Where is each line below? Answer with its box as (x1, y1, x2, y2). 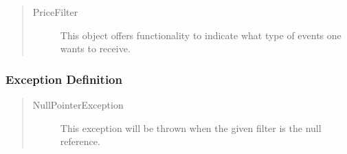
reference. (60, 134, 100, 148)
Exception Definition (5, 70, 122, 87)
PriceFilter (32, 5, 78, 19)
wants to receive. (60, 41, 131, 56)
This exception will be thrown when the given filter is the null (60, 120, 322, 135)
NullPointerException (32, 98, 124, 111)
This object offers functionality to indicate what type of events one (60, 27, 342, 42)
